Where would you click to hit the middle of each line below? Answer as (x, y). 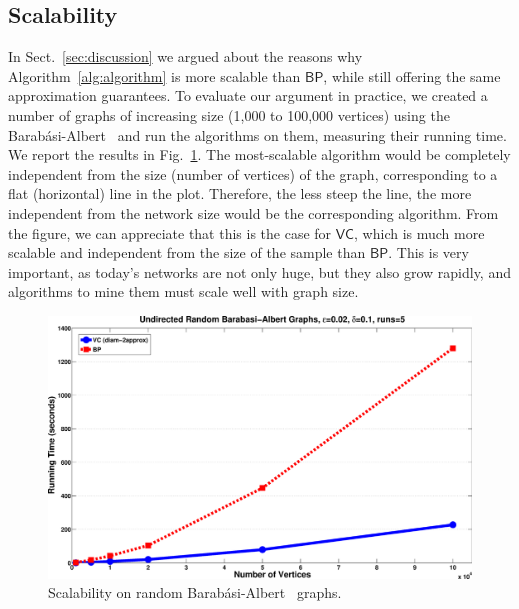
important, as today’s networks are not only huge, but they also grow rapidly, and (259, 271)
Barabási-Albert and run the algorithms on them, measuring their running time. (257, 134)
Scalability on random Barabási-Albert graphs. (195, 592)
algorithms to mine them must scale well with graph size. (183, 291)
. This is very (428, 252)
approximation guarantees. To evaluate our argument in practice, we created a (248, 95)
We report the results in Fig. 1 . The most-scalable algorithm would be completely (259, 154)
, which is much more (419, 232)
